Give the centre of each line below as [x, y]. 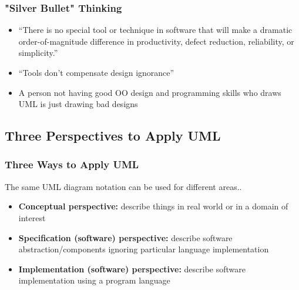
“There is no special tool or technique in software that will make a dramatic [155, 30]
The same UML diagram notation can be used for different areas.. [123, 186]
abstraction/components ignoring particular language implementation [144, 249]
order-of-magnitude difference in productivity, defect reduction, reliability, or [156, 41]
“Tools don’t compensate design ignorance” [96, 72]
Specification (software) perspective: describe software [125, 237]
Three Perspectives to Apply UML [113, 136]
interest [32, 217]
